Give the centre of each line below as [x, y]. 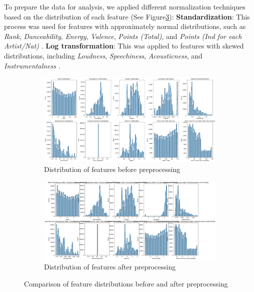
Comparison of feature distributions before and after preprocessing [126, 283]
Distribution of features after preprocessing [110, 267]
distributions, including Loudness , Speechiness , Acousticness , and [103, 55]
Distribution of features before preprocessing [112, 169]
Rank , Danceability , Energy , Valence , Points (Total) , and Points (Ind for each [123, 36]
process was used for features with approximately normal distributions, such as [125, 26]
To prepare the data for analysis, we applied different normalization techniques [125, 6]
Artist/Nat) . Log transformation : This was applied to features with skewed [124, 46]
